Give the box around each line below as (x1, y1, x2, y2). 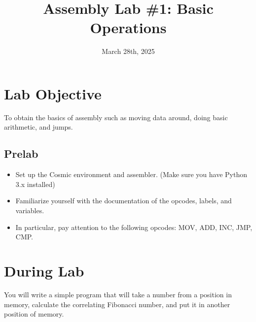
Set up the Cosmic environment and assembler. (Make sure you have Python (15, 169, 248, 180)
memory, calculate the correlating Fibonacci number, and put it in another (4, 299, 230, 309)
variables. (15, 205, 44, 216)
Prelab (4, 146, 38, 161)
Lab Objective (4, 83, 102, 103)
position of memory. (4, 309, 64, 319)
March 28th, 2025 (102, 46, 155, 56)
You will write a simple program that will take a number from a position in (4, 289, 232, 299)
